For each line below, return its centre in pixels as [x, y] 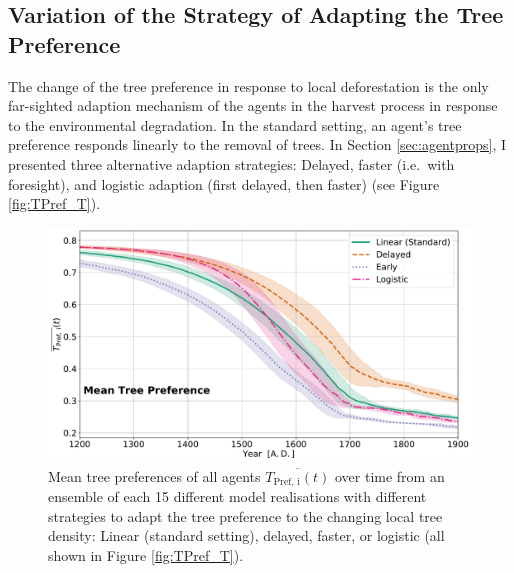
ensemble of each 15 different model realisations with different [237, 496]
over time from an [389, 475]
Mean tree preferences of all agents [154, 475]
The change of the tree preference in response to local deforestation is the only [248, 85]
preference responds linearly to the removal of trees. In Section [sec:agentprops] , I [257, 144]
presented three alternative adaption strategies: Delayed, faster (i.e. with [231, 163]
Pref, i [286, 482]
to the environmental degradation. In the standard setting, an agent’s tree [235, 124]
